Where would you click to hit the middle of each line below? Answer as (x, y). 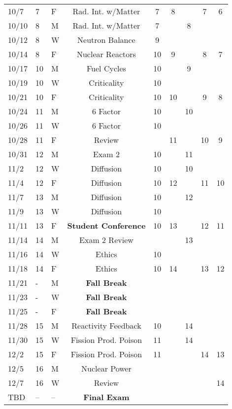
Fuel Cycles (106, 68)
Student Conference (106, 225)
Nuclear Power (106, 368)
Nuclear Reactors (106, 54)
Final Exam (106, 397)
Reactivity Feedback (106, 325)
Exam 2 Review (106, 240)
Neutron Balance (106, 40)
